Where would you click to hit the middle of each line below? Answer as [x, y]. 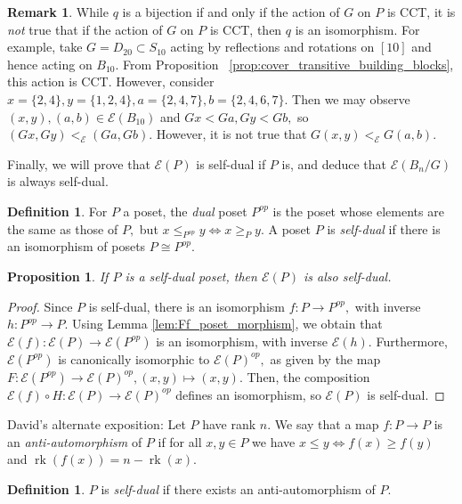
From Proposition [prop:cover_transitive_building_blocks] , [288, 64]
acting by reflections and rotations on [272, 47]
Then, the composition [308, 376]
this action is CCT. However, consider [111, 81]
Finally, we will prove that [79, 163]
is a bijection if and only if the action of [231, 12]
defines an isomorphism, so [248, 394]
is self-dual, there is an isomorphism [186, 306]
